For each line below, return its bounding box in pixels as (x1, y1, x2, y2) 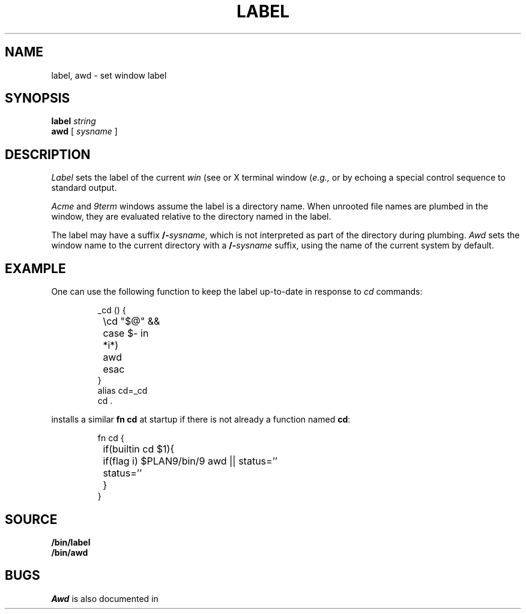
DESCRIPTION (5, 146, 91, 162)
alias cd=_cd (97, 385, 148, 396)
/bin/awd (51, 547, 88, 558)
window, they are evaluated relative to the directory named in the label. (51, 211, 331, 222)
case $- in (103, 327, 149, 340)
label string (51, 116, 96, 127)
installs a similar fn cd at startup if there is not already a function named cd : (51, 414, 351, 425)
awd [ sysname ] (51, 126, 118, 137)
